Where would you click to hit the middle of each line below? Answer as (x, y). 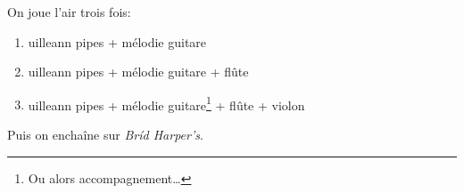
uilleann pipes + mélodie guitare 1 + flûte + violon (166, 103)
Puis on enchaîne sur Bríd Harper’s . (105, 135)
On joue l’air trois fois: (69, 12)
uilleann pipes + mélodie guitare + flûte (138, 72)
